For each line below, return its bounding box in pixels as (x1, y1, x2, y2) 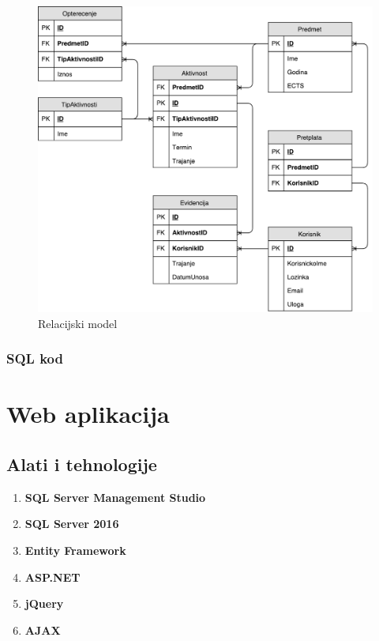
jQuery (24, 595, 64, 612)
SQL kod (6, 349, 63, 368)
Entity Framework (24, 541, 126, 558)
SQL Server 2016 (24, 515, 119, 532)
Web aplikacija (6, 398, 170, 430)
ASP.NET (24, 568, 81, 585)
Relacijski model (38, 315, 118, 331)
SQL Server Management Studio (24, 488, 206, 505)
